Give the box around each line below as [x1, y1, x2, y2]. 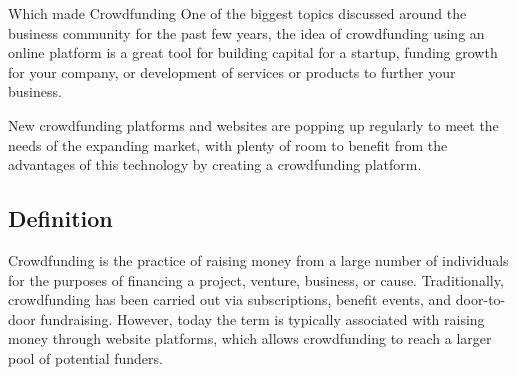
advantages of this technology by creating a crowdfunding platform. [8, 154, 422, 175]
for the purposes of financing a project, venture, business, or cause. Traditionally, [8, 269, 504, 290]
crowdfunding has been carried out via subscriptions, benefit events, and [8, 289, 452, 310]
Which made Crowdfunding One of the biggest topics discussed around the [8, 3, 467, 23]
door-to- [455, 289, 506, 310]
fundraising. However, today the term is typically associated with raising [40, 308, 485, 329]
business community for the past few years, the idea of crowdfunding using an [8, 22, 485, 43]
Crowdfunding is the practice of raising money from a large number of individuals [8, 249, 509, 270]
